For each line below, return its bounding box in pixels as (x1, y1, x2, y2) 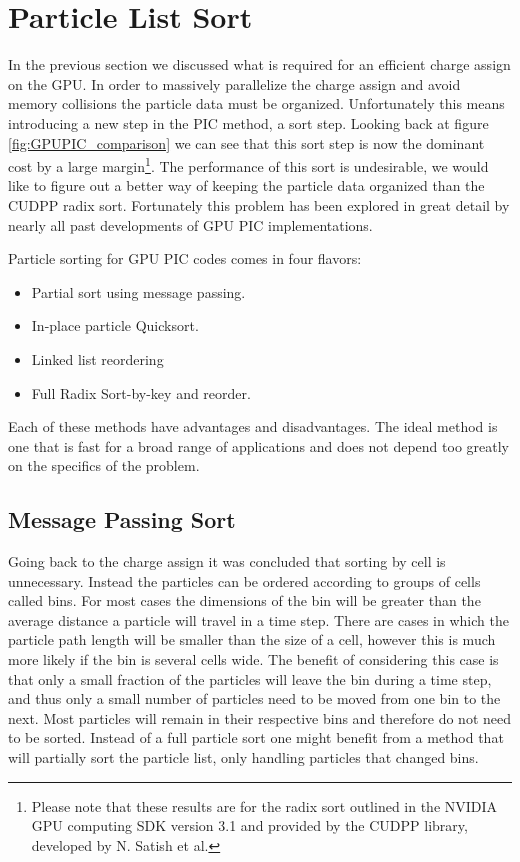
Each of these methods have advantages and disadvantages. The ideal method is (8, 416, 498, 437)
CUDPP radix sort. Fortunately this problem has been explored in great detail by (8, 194, 510, 215)
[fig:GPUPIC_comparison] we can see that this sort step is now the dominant (8, 132, 485, 153)
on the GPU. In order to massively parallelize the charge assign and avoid (8, 73, 461, 94)
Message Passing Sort (8, 504, 236, 535)
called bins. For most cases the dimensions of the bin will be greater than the (8, 590, 481, 611)
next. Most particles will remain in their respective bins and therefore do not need (8, 707, 511, 728)
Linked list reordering (31, 348, 164, 369)
